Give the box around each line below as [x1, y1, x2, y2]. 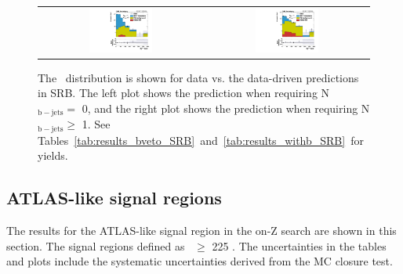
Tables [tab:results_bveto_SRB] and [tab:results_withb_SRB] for [38, 132, 364, 148]
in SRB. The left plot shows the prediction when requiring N [38, 85, 330, 101]
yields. [38, 147, 68, 164]
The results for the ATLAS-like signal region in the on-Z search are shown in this [6, 222, 397, 239]
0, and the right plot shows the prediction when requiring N [82, 99, 370, 116]
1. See [82, 116, 111, 132]
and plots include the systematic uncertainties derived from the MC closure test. [6, 253, 393, 269]
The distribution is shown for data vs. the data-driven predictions [38, 69, 359, 85]
